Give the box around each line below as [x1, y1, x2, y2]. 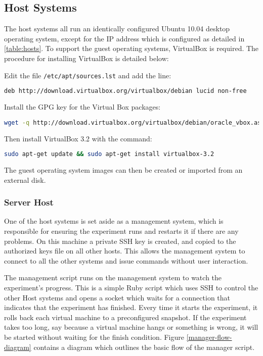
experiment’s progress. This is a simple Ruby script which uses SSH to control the [4, 282, 258, 293]
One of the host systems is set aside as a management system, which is [4, 216, 224, 226]
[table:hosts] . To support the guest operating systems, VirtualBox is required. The [4, 43, 259, 54]
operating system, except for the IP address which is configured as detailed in [4, 33, 245, 43]
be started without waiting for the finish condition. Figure [4, 331, 184, 342]
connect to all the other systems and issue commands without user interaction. [4, 255, 248, 266]
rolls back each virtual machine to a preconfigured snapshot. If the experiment [4, 312, 247, 322]
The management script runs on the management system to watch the [4, 272, 222, 283]
